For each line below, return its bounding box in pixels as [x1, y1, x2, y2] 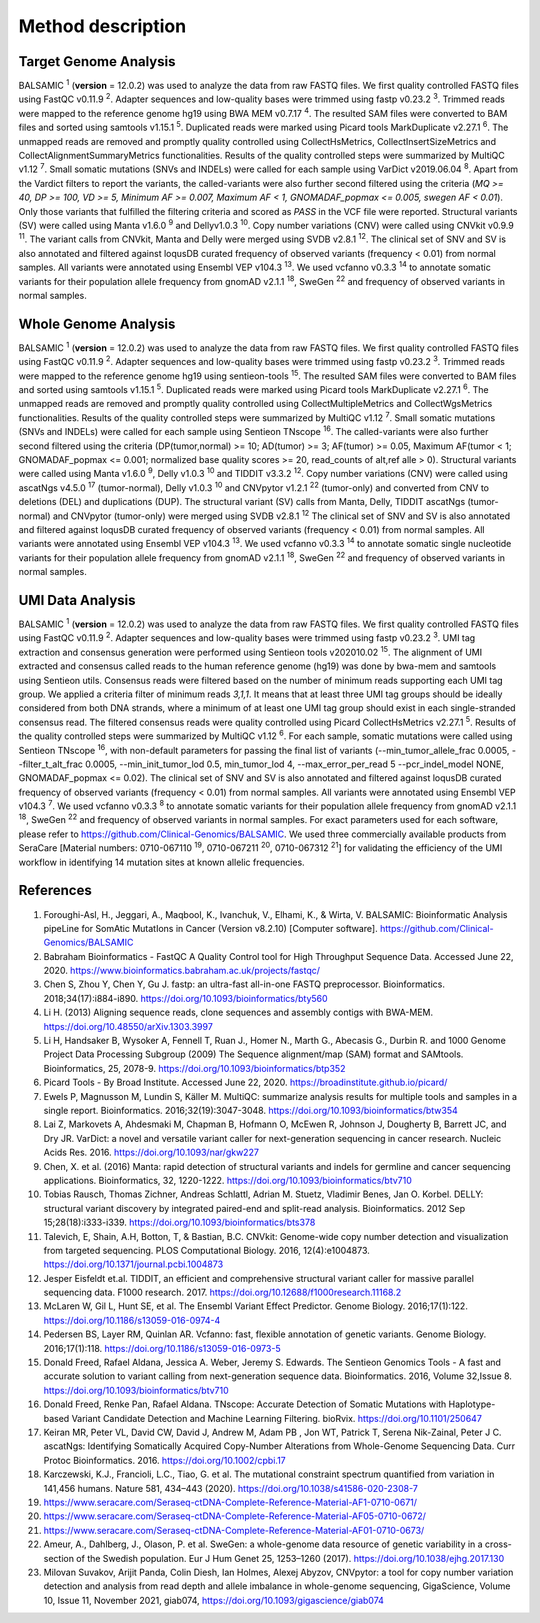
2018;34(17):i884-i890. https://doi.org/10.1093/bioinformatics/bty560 [43, 992, 329, 1004]
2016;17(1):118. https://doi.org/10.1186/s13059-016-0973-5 [43, 1342, 281, 1354]
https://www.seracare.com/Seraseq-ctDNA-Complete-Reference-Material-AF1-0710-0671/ [43, 1496, 418, 1508]
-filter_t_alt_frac [18, 758, 84, 770]
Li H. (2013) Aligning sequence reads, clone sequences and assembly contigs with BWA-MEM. [43, 1006, 434, 1019]
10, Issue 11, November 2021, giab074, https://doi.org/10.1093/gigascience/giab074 [43, 1594, 385, 1606]
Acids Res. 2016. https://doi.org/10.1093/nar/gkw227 [43, 1146, 260, 1159]
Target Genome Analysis [18, 53, 176, 70]
